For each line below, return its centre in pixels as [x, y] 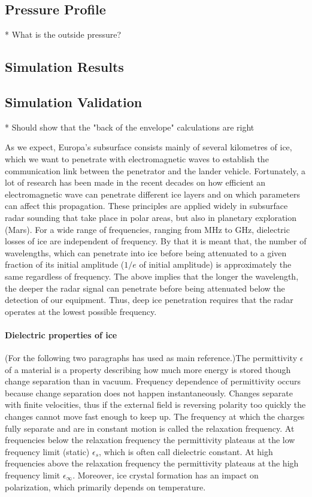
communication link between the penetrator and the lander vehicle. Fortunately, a [155, 170]
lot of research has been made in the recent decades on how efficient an [135, 182]
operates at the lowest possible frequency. [81, 311]
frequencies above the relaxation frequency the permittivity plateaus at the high [152, 463]
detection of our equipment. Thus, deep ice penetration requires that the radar [149, 300]
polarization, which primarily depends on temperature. [105, 487]
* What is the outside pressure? [63, 34]
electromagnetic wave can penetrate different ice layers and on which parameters [153, 194]
